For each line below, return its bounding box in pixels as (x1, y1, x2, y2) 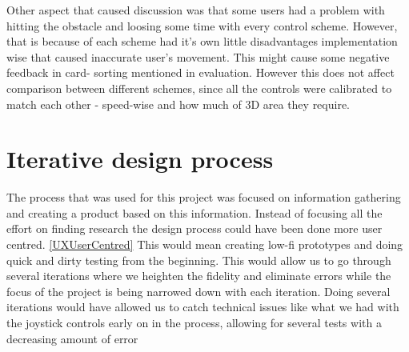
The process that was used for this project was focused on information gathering (6, 189, 401, 206)
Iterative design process (6, 142, 274, 175)
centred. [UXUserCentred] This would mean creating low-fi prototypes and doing (6, 236, 403, 253)
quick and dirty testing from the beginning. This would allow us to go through (6, 251, 391, 268)
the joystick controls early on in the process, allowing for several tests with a (6, 314, 382, 331)
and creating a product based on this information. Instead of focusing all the (6, 204, 383, 221)
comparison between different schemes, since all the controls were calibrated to (6, 79, 392, 96)
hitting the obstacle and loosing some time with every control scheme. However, (6, 17, 398, 34)
